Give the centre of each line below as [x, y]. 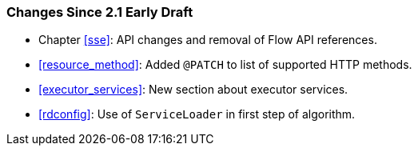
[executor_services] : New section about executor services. [193, 90]
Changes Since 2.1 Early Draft [100, 12]
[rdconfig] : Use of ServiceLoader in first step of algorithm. [197, 114]
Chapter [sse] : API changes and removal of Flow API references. [208, 40]
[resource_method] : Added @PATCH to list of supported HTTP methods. [225, 65]
